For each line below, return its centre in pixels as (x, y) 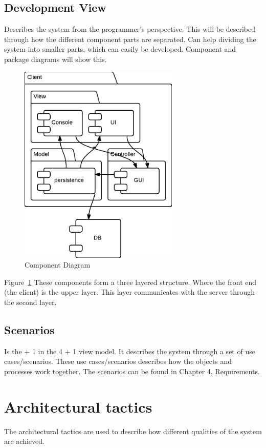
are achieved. (24, 441)
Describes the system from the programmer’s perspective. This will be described (130, 29)
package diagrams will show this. (56, 59)
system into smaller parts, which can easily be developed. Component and (120, 49)
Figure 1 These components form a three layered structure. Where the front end (130, 282)
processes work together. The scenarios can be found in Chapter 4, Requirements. (132, 371)
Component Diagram (58, 265)
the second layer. (30, 302)
